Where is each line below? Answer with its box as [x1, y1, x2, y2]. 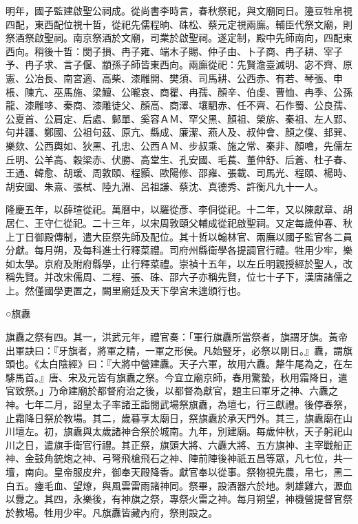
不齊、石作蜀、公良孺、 [246, 98, 352, 112]
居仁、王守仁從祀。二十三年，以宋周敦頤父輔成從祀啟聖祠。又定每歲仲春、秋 [6, 215, 352, 230]
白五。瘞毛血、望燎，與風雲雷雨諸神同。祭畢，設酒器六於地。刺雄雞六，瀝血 [6, 478, 352, 492]
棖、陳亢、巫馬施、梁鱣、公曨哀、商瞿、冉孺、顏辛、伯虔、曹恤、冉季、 [6, 84, 333, 99]
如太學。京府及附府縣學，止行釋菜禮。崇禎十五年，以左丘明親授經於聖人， [6, 256, 343, 270]
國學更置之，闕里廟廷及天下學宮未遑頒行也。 [43, 283, 246, 297]
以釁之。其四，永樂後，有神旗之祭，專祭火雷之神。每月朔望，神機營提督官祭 [6, 492, 352, 506]
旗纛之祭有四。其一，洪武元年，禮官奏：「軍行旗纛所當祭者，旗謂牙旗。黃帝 [6, 330, 348, 344]
